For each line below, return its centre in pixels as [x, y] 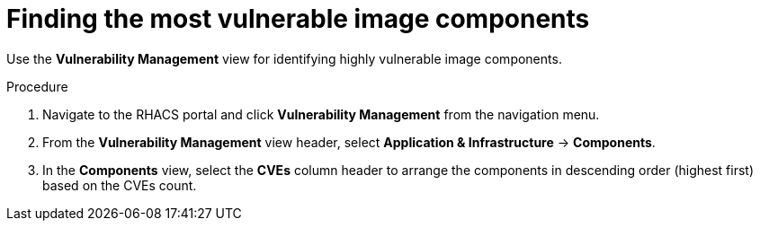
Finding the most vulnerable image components [298, 19]
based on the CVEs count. [120, 185]
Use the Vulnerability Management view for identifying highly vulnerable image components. [284, 58]
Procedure [37, 86]
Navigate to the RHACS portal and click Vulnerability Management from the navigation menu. [321, 114]
